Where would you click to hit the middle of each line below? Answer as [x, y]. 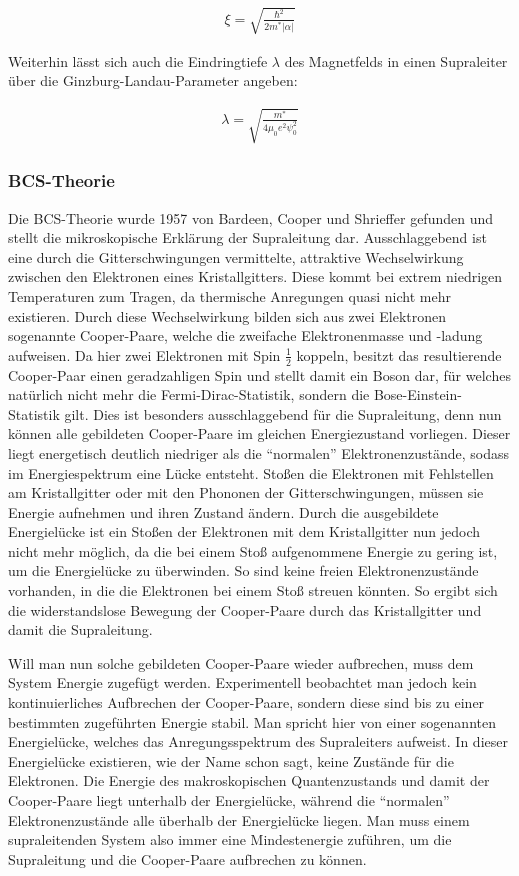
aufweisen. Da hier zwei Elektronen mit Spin [144, 354]
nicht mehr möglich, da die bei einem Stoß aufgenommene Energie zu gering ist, [253, 550]
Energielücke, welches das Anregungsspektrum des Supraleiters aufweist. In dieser [258, 741]
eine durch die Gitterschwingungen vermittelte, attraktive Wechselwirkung [236, 256]
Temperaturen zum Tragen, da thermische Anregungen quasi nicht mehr [229, 295]
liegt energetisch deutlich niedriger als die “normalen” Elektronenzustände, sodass [258, 452]
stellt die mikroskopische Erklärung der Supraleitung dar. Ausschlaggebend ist [247, 237]
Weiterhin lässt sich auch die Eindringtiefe [138, 60]
